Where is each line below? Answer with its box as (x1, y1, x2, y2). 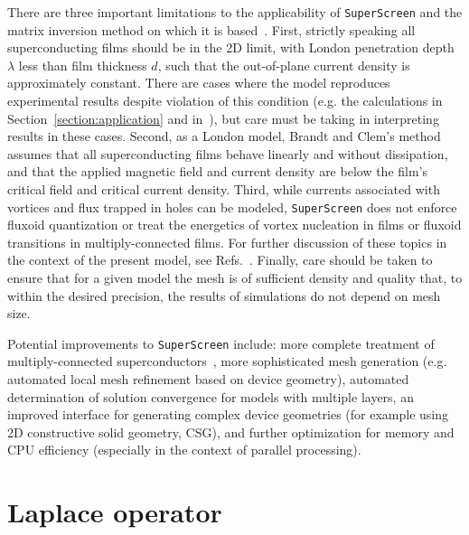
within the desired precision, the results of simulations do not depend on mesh (7, 286, 441, 305)
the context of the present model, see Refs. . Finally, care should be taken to (7, 250, 433, 269)
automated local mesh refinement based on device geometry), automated (7, 370, 409, 389)
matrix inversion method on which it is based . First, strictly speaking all (7, 20, 416, 39)
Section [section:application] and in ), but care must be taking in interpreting (7, 108, 439, 127)
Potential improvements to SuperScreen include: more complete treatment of (7, 333, 435, 352)
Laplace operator (7, 493, 222, 530)
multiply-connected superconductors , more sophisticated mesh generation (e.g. (7, 352, 447, 371)
